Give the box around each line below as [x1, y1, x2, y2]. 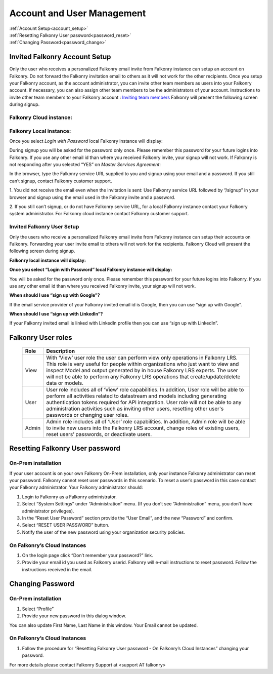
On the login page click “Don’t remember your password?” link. [22, 552, 154, 558]
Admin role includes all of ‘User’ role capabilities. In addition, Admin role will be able [46, 418, 246, 425]
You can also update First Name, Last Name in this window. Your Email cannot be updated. [9, 622, 198, 628]
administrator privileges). [22, 508, 74, 514]
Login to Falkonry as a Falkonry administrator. [22, 494, 117, 500]
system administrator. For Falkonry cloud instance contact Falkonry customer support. [9, 211, 189, 217]
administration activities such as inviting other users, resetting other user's [46, 405, 224, 412]
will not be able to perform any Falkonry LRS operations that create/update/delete [46, 373, 241, 380]
